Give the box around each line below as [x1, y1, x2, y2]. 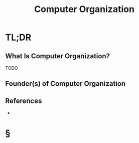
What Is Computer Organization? [5, 52, 110, 60]
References [5, 96, 42, 105]
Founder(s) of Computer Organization [5, 79, 126, 88]
